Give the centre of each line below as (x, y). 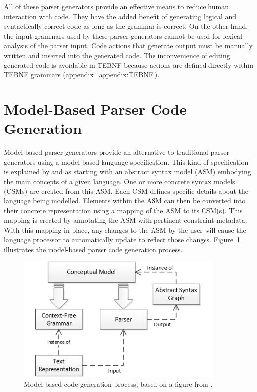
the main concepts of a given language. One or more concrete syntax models (120, 181)
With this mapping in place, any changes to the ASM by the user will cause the (125, 229)
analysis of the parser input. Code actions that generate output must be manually (128, 45)
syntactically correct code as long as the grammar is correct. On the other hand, (126, 26)
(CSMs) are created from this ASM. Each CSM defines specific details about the (126, 191)
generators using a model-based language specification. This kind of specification (126, 162)
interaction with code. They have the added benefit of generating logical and (120, 16)
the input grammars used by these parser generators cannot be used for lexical (123, 35)
